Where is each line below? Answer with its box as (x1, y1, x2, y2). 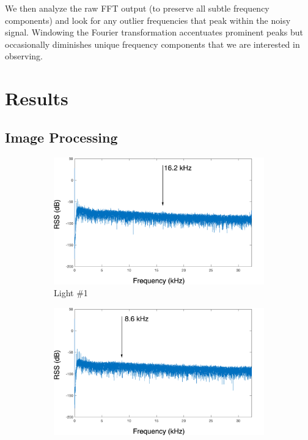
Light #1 (54, 286, 88, 299)
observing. (5, 50, 43, 62)
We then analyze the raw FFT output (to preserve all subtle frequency (5, 2, 269, 14)
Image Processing (5, 127, 118, 146)
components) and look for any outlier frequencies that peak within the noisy (5, 13, 291, 26)
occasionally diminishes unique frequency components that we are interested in (5, 37, 300, 50)
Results (5, 86, 68, 111)
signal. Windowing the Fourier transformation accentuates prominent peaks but (5, 26, 304, 39)
